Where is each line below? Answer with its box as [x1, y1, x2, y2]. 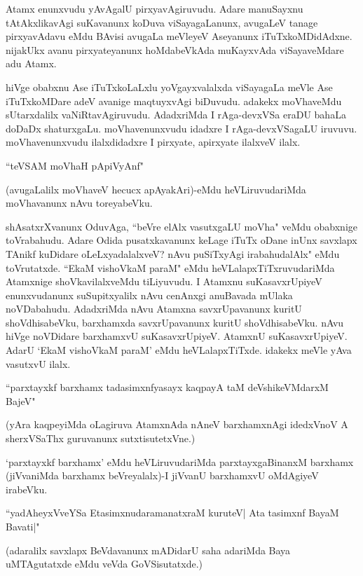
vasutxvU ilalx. [6, 356, 71, 371]
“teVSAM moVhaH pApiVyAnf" [6, 158, 144, 172]
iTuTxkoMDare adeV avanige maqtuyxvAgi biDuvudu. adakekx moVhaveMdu [6, 93, 342, 108]
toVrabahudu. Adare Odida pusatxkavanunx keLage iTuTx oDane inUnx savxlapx [6, 233, 357, 247]
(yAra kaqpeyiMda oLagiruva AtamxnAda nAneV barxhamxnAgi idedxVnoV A [6, 417, 348, 432]
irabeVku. [6, 481, 48, 496]
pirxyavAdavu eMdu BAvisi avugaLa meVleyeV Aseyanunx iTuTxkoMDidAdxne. [6, 29, 352, 43]
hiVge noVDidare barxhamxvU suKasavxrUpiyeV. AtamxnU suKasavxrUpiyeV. [6, 329, 348, 343]
